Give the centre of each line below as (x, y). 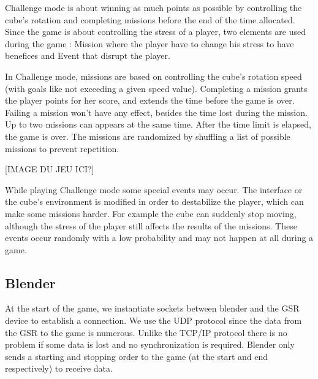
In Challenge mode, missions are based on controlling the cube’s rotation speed (153, 76)
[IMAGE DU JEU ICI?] (50, 169)
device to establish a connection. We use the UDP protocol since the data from (153, 320)
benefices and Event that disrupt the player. (88, 56)
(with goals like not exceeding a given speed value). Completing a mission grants (156, 88)
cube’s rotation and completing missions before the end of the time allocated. (150, 19)
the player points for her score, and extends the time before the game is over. (150, 100)
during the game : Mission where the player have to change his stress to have (150, 43)
